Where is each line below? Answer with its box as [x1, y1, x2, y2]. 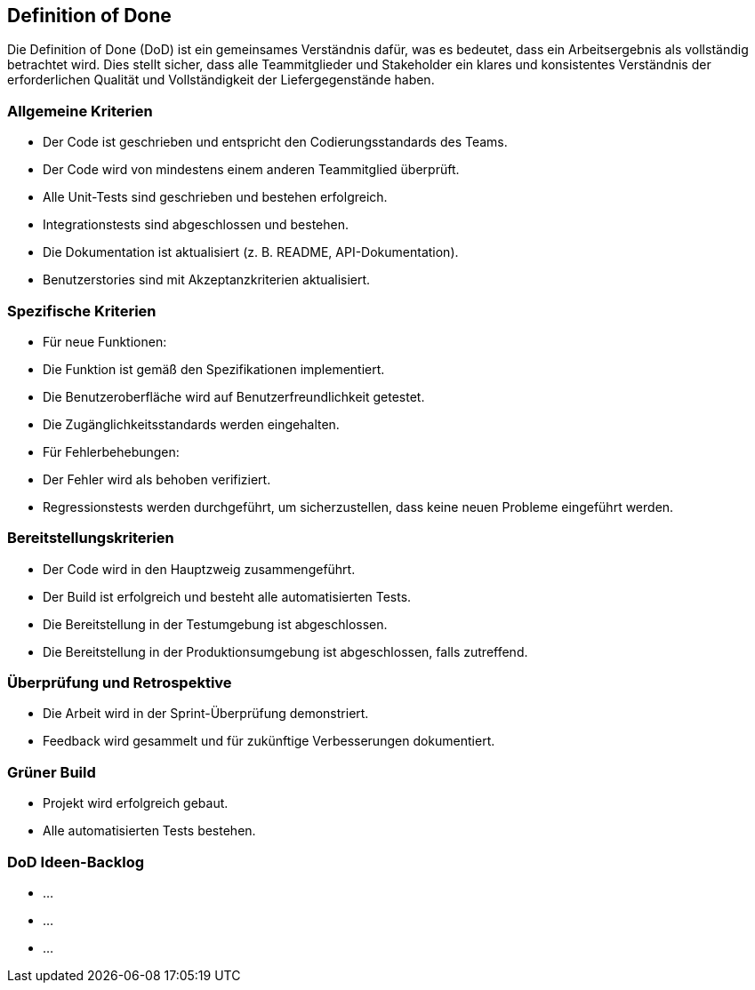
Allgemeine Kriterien [7, 101, 153, 120]
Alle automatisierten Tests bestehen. [43, 823, 256, 839]
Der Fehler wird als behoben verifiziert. [43, 471, 271, 487]
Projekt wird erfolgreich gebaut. [43, 795, 229, 811]
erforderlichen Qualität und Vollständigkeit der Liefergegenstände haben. [7, 72, 435, 88]
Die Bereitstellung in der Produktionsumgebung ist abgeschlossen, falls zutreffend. [43, 643, 528, 659]
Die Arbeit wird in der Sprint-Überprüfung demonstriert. [43, 706, 369, 722]
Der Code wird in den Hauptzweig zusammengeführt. [43, 561, 356, 577]
